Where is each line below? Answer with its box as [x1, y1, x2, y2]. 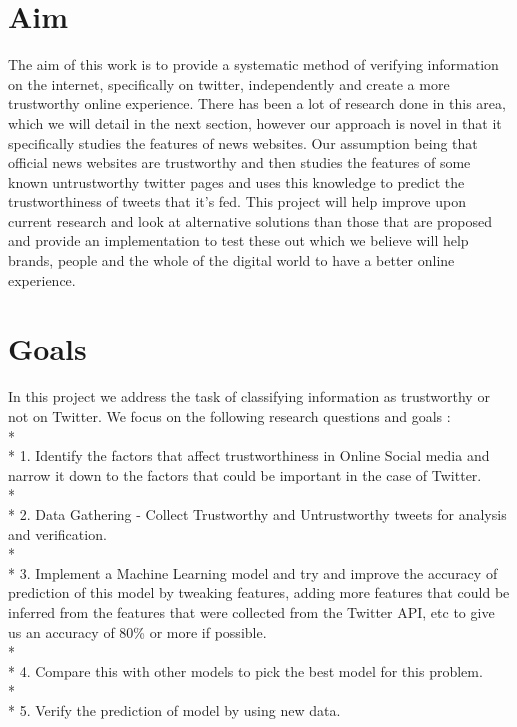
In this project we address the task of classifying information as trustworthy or [8, 386, 490, 407]
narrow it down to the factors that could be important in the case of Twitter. [8, 464, 482, 485]
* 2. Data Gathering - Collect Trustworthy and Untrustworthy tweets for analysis [8, 503, 507, 524]
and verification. [8, 523, 107, 544]
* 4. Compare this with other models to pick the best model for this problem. [8, 660, 483, 681]
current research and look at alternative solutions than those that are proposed [8, 210, 493, 231]
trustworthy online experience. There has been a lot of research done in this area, [8, 93, 506, 114]
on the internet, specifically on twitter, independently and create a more [8, 73, 450, 94]
